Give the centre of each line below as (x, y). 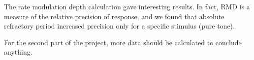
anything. (18, 52)
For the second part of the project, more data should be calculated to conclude (123, 42)
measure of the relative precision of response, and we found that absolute (114, 16)
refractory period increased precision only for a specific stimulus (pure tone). (119, 26)
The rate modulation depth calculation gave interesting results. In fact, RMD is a (127, 6)
